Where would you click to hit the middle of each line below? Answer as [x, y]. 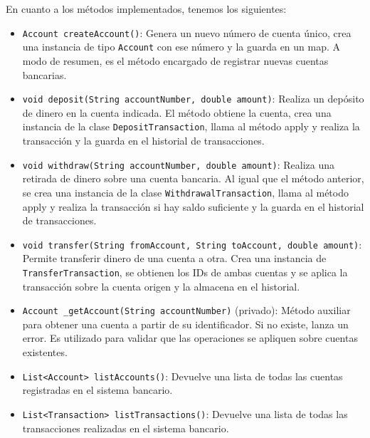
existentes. [45, 352]
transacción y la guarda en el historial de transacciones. [143, 140]
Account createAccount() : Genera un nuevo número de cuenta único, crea [187, 32]
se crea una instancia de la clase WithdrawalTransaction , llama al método [185, 192]
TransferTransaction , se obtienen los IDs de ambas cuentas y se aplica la [185, 272]
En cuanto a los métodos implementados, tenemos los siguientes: [146, 9]
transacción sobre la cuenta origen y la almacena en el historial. [161, 286]
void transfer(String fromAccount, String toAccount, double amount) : [192, 244]
